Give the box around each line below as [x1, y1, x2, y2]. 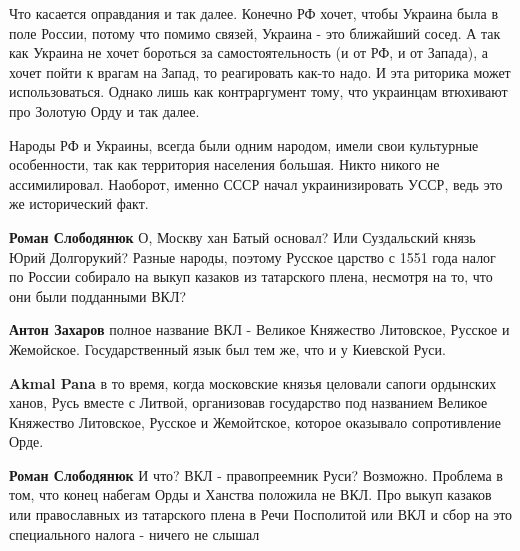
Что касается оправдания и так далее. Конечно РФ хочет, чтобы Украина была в [9, 3, 499, 23]
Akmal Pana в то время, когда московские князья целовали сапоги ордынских [9, 372, 497, 393]
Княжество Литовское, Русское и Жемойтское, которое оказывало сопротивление [9, 411, 501, 432]
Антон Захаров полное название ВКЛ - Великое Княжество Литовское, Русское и [9, 319, 510, 340]
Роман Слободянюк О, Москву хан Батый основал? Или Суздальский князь [9, 226, 476, 247]
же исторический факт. [9, 193, 149, 214]
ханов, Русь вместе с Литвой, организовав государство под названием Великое [9, 392, 488, 413]
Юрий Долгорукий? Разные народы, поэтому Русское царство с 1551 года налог [9, 246, 496, 267]
